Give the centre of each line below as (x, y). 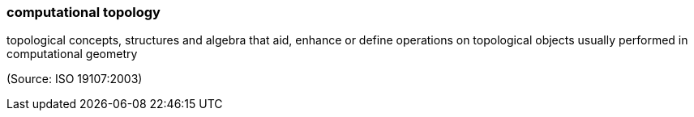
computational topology (84, 12)
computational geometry (72, 54)
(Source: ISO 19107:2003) (75, 79)
